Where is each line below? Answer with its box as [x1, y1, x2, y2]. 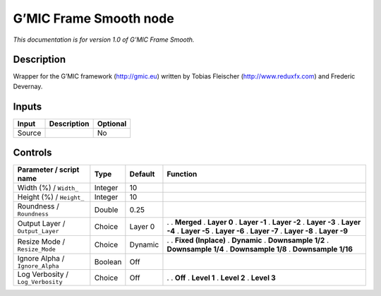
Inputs [13, 100, 42, 112]
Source [17, 128, 42, 138]
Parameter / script [17, 165, 80, 174]
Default [129, 170, 155, 179]
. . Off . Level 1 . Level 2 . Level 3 [167, 273, 277, 283]
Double [94, 205, 119, 215]
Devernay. [13, 82, 43, 90]
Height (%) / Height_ [17, 192, 85, 202]
